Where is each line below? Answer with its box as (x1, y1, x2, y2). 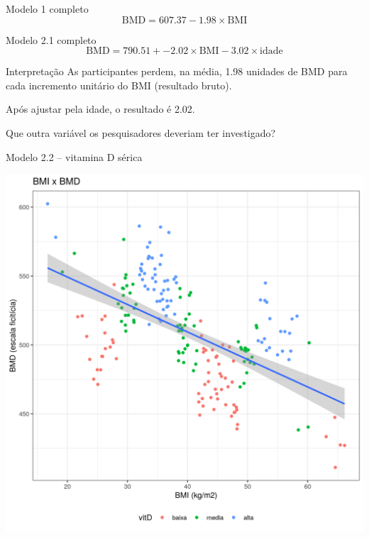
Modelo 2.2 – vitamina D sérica (6, 149, 143, 164)
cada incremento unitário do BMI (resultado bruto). (6, 77, 232, 92)
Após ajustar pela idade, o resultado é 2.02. (6, 101, 195, 116)
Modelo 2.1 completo (6, 32, 97, 47)
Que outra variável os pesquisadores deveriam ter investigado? (6, 125, 276, 140)
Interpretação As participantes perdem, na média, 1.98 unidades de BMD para (6, 64, 348, 79)
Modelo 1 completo (6, 1, 89, 16)
